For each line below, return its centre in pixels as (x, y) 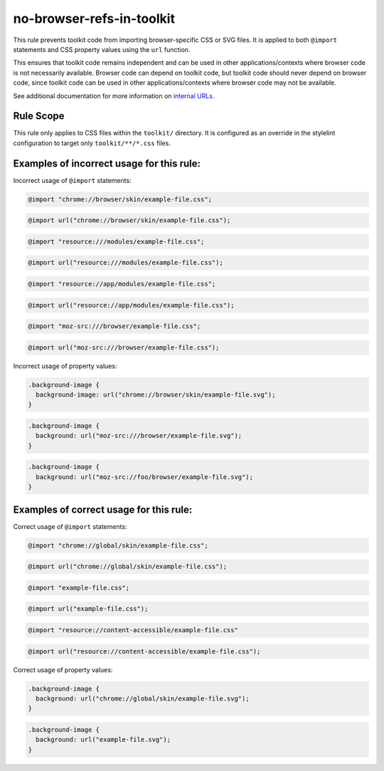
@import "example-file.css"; (79, 588)
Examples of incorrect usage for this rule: (107, 163)
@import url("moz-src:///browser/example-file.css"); (124, 347)
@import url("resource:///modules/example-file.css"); (126, 263)
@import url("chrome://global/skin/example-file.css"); (128, 567)
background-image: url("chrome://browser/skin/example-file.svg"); (156, 395)
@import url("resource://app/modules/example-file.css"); (131, 305)
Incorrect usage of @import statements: (72, 180)
